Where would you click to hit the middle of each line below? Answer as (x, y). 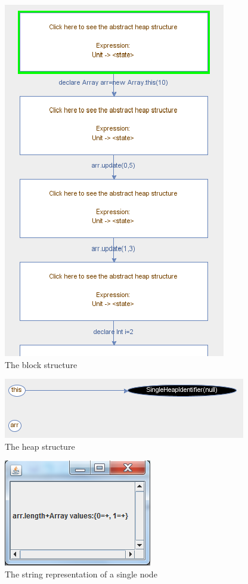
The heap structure (40, 446)
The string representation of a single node (81, 574)
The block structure (41, 364)
